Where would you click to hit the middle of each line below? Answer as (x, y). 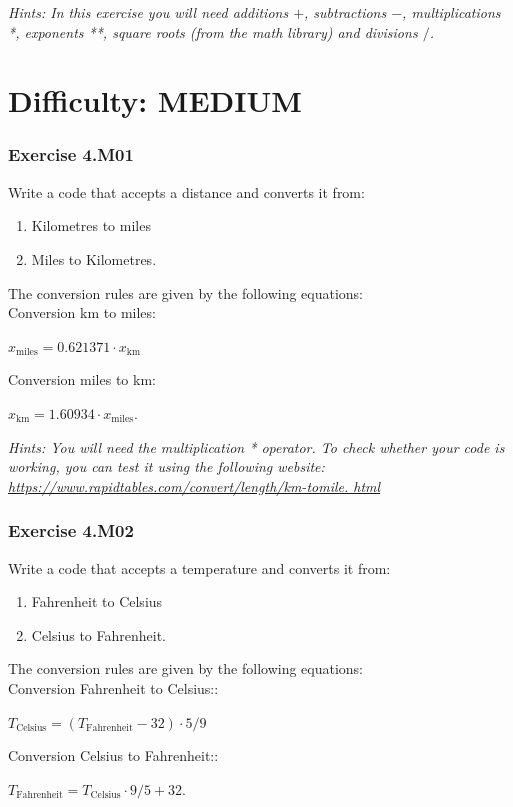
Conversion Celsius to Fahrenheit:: (113, 755)
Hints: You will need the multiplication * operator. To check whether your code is (256, 446)
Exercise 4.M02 (71, 530)
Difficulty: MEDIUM (155, 100)
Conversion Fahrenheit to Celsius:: (113, 687)
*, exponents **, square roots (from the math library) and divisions (213, 31)
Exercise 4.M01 (71, 154)
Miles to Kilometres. (94, 258)
